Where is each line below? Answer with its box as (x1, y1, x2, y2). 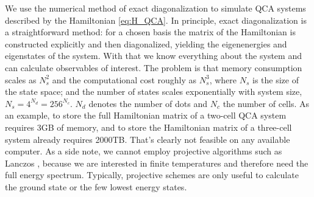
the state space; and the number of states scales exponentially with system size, (5, 85, 302, 98)
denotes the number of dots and (88, 97, 208, 109)
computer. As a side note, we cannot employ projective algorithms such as (5, 145, 282, 157)
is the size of (252, 73, 299, 86)
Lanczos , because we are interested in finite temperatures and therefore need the (5, 156, 309, 169)
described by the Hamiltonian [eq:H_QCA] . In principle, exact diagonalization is (5, 13, 307, 26)
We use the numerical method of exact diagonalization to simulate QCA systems (5, 2, 306, 14)
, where (209, 73, 237, 86)
